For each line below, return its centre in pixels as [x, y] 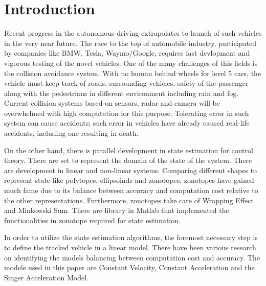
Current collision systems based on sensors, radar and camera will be [112, 103]
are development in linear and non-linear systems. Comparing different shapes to [131, 170]
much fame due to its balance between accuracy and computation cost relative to [131, 190]
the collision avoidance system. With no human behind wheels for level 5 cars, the [133, 73]
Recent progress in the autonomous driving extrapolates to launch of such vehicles [133, 33]
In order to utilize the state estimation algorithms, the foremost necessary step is [131, 237]
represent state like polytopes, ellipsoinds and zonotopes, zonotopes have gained [129, 180]
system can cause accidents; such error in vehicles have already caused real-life [127, 123]
